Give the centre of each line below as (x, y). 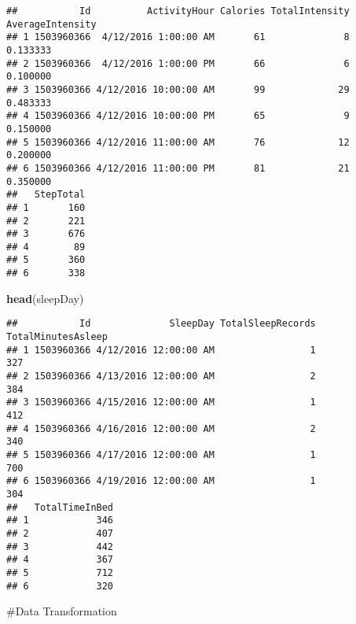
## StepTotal (46, 195)
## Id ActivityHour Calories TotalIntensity (178, 11)
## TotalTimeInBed (60, 507)
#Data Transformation (62, 611)
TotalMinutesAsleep (57, 337)
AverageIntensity (51, 24)
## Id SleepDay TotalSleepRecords (161, 324)
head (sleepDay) (45, 298)
